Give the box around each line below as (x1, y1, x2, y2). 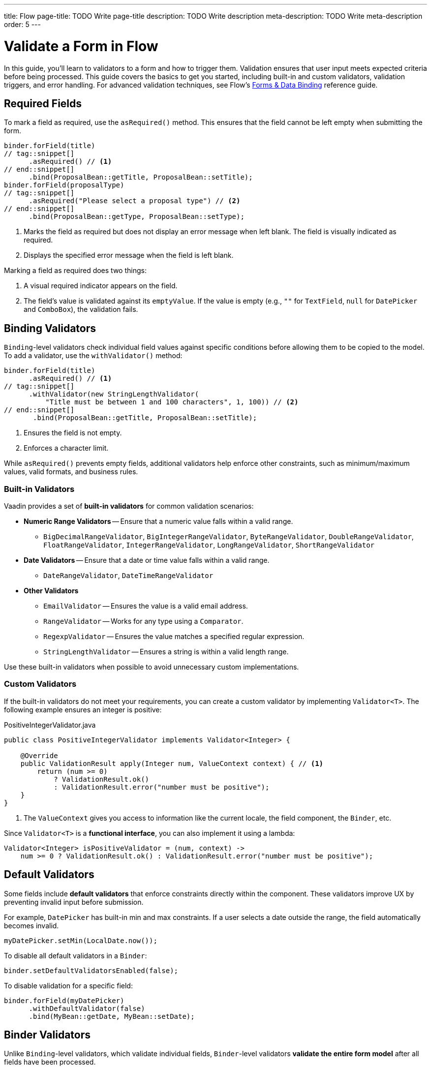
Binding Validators (4, 322, 96, 335)
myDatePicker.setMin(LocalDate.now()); (4, 936, 157, 945)
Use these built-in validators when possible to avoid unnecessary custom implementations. (4, 662, 299, 671)
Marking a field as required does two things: (4, 266, 147, 275)
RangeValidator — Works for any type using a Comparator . (43, 616, 244, 625)
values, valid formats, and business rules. (4, 467, 138, 476)
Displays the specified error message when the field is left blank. (24, 251, 234, 260)
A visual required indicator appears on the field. (24, 281, 178, 290)
